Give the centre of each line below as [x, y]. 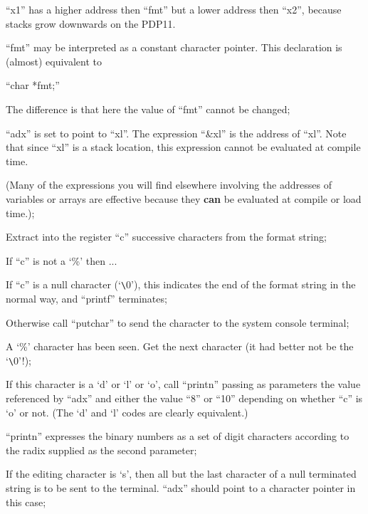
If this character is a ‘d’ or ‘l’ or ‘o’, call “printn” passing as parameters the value [183, 384]
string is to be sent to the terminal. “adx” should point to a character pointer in [181, 487]
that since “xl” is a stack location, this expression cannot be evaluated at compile [183, 147]
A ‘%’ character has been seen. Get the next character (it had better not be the [180, 346]
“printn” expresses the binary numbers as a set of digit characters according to [178, 436]
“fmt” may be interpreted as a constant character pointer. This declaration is [174, 47]
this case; [26, 502]
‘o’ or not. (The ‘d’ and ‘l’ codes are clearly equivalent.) [127, 412]
